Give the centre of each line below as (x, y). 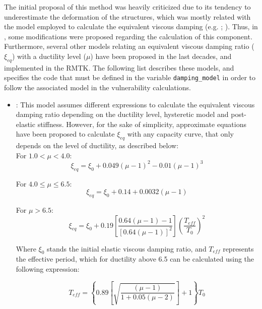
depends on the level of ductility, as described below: (97, 145)
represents (238, 248)
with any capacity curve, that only (180, 134)
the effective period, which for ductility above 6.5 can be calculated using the (135, 259)
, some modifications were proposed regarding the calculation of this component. (128, 36)
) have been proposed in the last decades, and (161, 56)
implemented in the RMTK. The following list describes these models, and (119, 67)
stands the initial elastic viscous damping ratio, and (127, 248)
